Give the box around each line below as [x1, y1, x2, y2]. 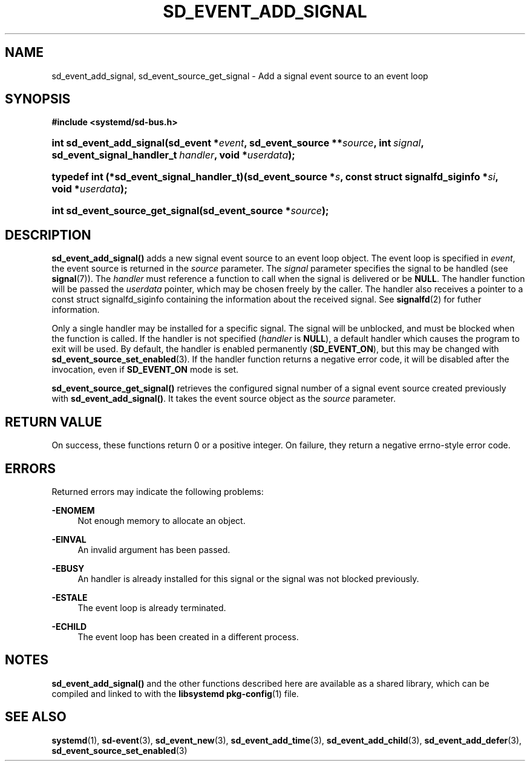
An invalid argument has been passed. [77, 544, 231, 555]
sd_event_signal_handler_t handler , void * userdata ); [51, 149, 295, 162]
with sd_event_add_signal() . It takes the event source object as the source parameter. [51, 393, 396, 404]
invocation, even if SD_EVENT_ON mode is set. [51, 364, 239, 375]
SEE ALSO [5, 709, 67, 725]
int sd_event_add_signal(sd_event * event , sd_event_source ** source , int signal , [51, 137, 424, 149]
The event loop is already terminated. [77, 602, 226, 613]
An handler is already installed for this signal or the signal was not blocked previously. [77, 573, 419, 584]
